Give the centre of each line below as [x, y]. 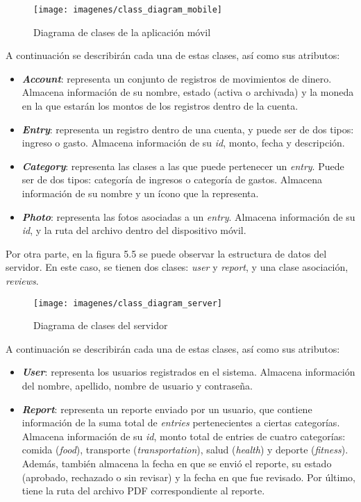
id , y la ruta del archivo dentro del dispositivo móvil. [134, 230]
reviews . [22, 280]
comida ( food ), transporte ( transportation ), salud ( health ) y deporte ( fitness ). [185, 450]
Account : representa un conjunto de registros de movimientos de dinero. [177, 78]
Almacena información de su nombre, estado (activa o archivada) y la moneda [188, 92]
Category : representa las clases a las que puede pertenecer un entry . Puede [183, 166]
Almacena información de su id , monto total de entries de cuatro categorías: [184, 436]
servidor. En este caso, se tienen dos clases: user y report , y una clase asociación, [177, 267]
